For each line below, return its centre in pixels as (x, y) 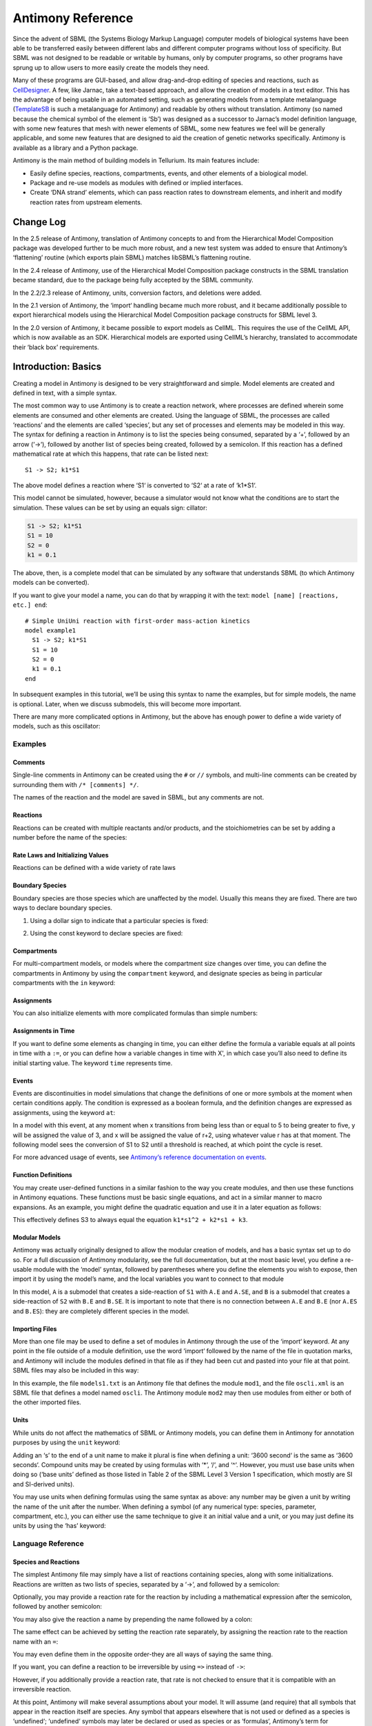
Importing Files (35, 1328)
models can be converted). (51, 583)
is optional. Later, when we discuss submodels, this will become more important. (127, 704)
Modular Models (37, 1237)
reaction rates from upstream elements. (86, 202)
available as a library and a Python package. (75, 148)
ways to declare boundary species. (63, 908)
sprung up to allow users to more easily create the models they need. (111, 67)
